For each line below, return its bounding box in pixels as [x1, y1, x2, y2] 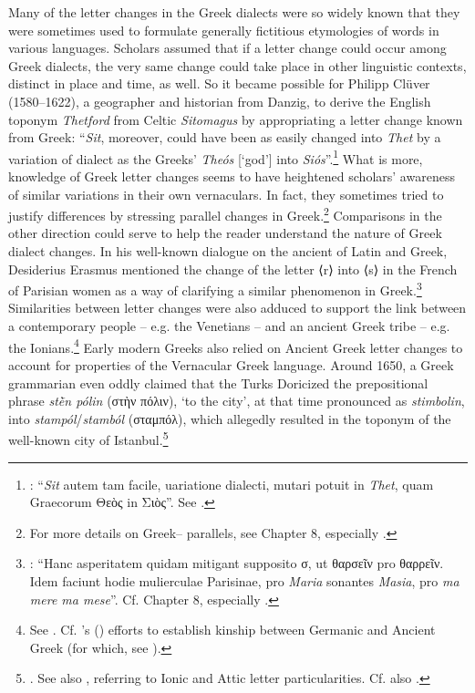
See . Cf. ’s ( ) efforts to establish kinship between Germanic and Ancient [29, 620, 436, 639]
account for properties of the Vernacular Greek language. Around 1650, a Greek [8, 355, 454, 374]
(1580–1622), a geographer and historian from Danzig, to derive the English [8, 91, 431, 110]
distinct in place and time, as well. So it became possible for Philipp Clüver [8, 74, 430, 93]
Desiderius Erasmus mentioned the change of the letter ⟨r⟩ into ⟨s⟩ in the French [8, 259, 458, 278]
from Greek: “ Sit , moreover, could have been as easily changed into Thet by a [8, 128, 441, 147]
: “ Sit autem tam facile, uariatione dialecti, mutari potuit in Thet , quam [29, 474, 434, 493]
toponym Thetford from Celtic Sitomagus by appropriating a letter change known [8, 109, 463, 129]
